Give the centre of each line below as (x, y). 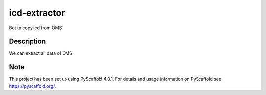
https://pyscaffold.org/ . (33, 86)
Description (28, 42)
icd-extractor (37, 13)
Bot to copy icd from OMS (35, 28)
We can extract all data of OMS (41, 53)
